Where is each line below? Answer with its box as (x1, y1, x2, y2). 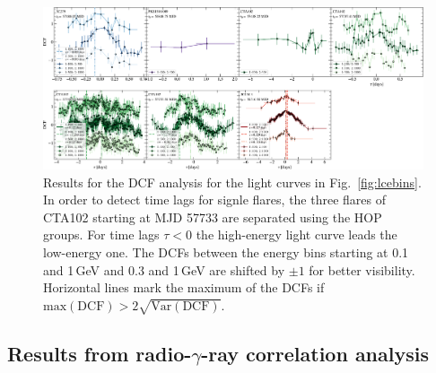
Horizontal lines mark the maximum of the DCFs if (43, 278, 325, 297)
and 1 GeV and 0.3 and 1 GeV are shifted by (43, 260, 285, 279)
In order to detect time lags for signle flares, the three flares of (43, 190, 387, 209)
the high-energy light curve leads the (196, 225, 397, 244)
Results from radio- (7, 340, 192, 368)
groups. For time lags (43, 225, 160, 244)
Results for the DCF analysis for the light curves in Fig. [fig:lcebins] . (43, 172, 422, 191)
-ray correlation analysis (201, 340, 429, 368)
